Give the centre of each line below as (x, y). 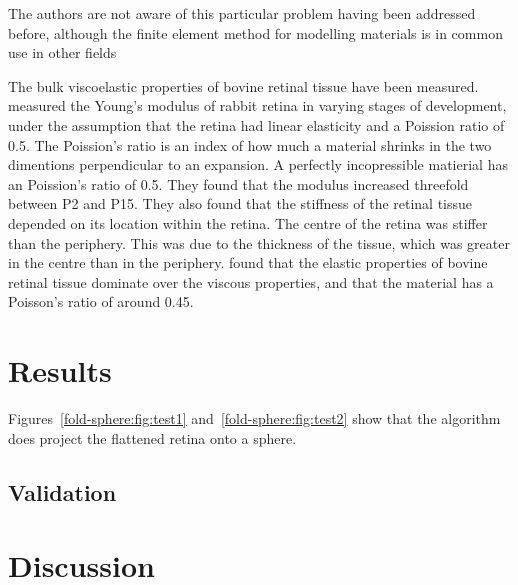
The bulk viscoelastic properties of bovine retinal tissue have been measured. (243, 85)
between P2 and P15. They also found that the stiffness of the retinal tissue (240, 203)
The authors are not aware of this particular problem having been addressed (242, 13)
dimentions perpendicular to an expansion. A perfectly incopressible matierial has (258, 164)
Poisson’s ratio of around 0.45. (101, 301)
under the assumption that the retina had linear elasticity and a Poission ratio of (256, 124)
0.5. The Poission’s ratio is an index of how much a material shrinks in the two (250, 144)
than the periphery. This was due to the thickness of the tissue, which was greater (259, 242)
